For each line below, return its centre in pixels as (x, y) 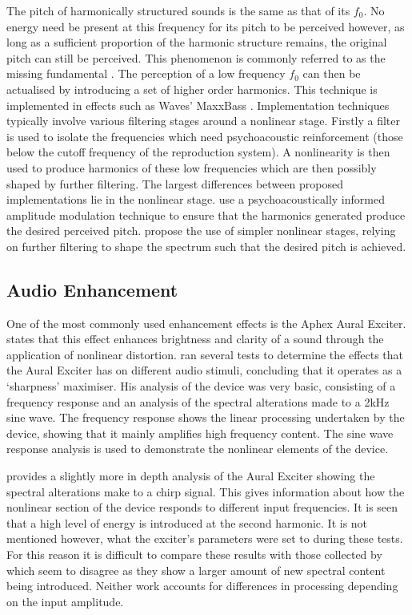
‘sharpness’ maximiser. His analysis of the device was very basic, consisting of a (201, 386)
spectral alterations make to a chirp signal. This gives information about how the (206, 491)
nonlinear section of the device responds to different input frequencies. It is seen (202, 507)
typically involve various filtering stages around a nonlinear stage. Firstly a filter (204, 121)
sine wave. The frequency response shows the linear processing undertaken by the (206, 417)
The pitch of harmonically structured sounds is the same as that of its (178, 10)
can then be (332, 73)
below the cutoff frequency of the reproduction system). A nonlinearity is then (198, 152)
